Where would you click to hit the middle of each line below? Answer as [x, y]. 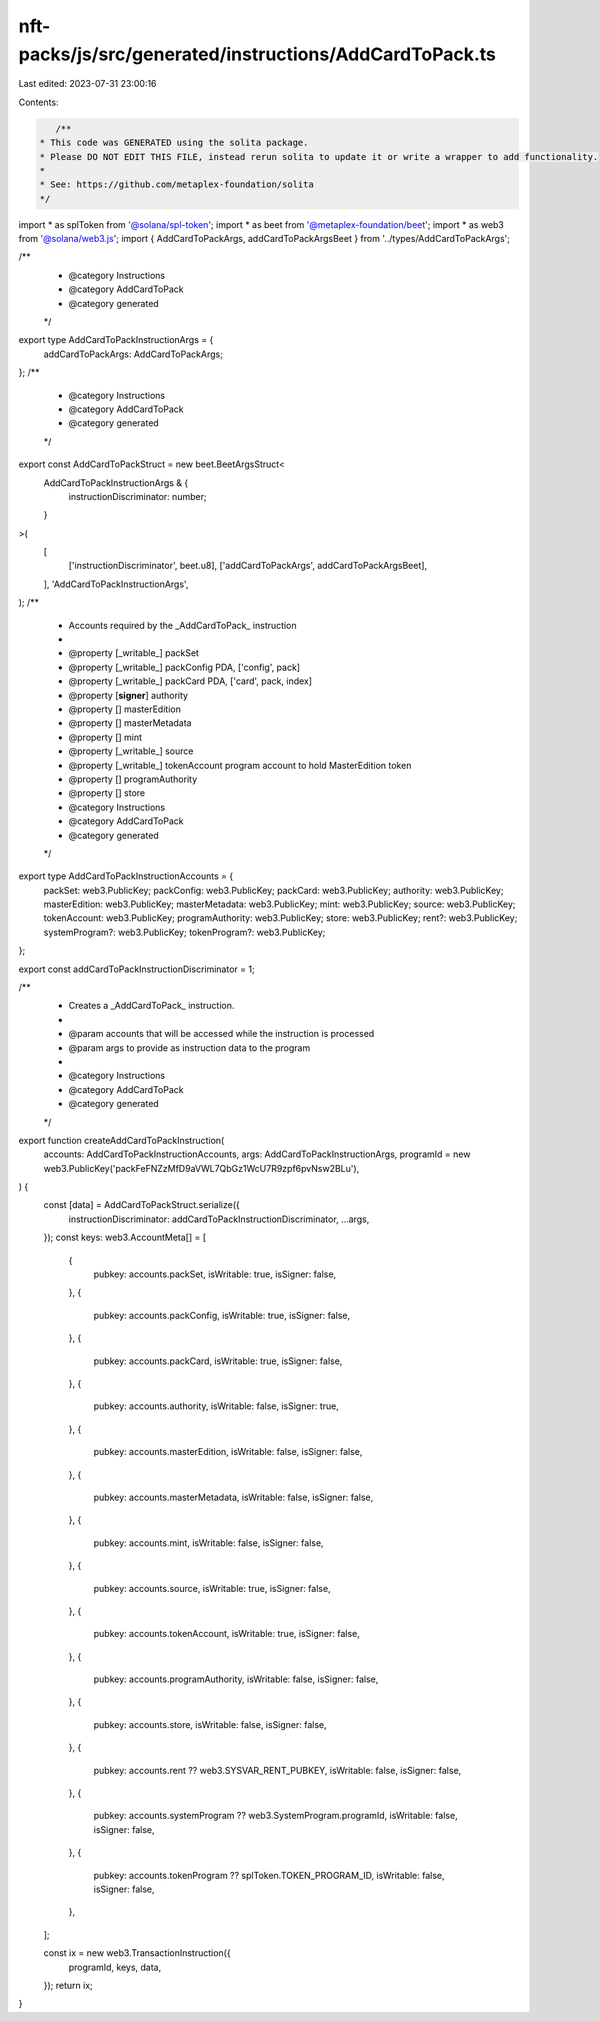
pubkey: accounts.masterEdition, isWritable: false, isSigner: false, [228, 1452]
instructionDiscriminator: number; [137, 496]
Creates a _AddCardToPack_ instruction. [151, 1006]
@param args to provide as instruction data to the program [189, 1047]
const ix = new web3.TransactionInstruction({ [137, 1953]
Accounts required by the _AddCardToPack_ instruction [182, 625]
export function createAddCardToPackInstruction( [121, 1140]
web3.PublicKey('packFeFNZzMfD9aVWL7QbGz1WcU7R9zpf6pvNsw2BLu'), [201, 1168]
